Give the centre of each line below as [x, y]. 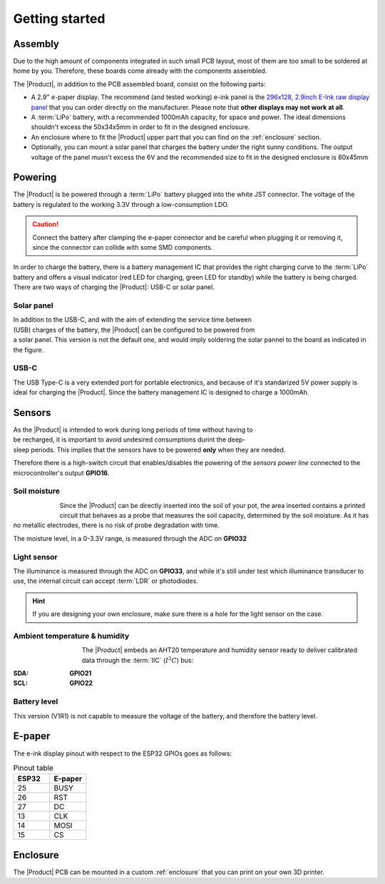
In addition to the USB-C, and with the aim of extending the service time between [133, 320]
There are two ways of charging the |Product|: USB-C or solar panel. [114, 287]
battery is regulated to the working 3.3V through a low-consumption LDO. [121, 204]
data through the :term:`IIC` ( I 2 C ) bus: [138, 660]
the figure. [29, 350]
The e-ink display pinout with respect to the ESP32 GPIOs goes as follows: [122, 753]
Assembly [36, 44]
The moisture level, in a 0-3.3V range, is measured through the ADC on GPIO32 [130, 538]
